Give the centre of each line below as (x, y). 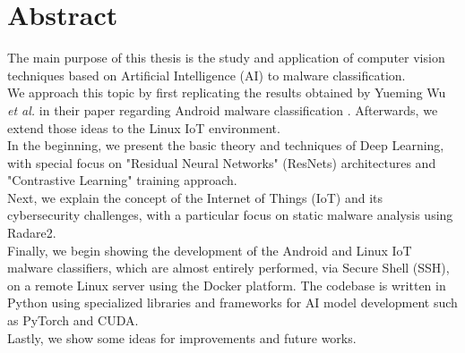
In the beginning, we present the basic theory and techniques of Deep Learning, (226, 145)
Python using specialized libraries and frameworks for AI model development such (232, 303)
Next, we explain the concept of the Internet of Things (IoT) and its (195, 197)
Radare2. (32, 233)
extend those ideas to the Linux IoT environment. (144, 127)
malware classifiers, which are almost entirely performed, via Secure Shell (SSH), (228, 268)
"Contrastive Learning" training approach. (122, 180)
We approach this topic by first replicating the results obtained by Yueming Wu (227, 92)
